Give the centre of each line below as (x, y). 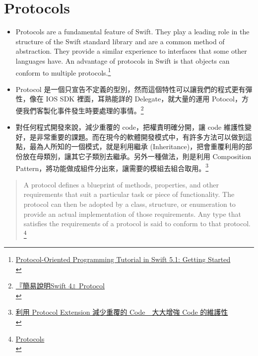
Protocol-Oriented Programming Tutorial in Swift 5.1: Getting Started (123, 259)
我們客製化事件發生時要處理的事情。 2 (83, 109)
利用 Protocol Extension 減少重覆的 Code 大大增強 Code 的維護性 (122, 312)
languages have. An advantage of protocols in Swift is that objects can (123, 60)
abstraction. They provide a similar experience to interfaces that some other (131, 51)
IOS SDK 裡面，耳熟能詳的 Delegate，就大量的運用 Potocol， (144, 99)
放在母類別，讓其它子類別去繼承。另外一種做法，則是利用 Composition (137, 156)
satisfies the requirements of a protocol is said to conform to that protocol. (137, 223)
